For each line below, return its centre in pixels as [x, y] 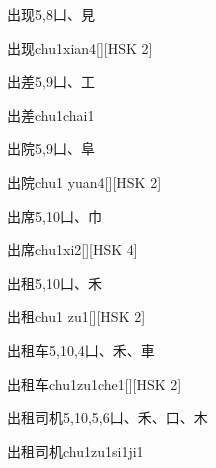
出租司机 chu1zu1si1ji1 [75, 450]
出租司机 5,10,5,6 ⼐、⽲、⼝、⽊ [107, 417]
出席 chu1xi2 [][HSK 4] [72, 249]
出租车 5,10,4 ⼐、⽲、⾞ [81, 349]
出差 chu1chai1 [51, 114]
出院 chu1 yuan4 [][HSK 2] [84, 181]
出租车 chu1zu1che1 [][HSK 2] [94, 383]
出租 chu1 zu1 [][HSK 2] [76, 316]
